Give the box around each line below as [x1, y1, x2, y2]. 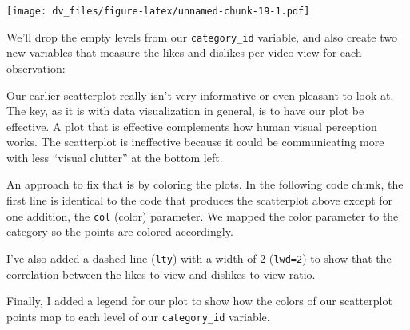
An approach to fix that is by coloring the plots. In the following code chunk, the [6, 176, 404, 193]
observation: [6, 59, 66, 76]
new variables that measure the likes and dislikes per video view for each [6, 44, 362, 61]
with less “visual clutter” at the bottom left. [6, 149, 223, 165]
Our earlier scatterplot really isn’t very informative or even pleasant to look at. [6, 86, 394, 103]
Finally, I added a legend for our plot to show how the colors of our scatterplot [6, 292, 392, 309]
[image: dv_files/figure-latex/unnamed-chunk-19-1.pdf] [6, 6, 310, 17]
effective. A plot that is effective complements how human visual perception [6, 117, 377, 134]
